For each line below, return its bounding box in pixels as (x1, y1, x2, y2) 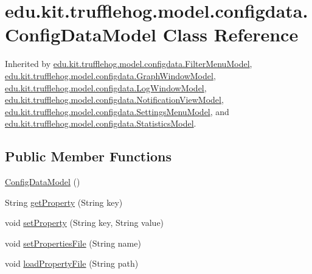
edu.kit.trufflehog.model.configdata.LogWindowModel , (5, 81, 207, 94)
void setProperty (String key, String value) (5, 216, 164, 229)
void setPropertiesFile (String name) (5, 236, 141, 249)
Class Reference (162, 22, 299, 47)
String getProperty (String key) (5, 195, 123, 208)
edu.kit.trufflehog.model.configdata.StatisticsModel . (5, 117, 196, 130)
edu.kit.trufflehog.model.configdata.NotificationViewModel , (5, 93, 224, 106)
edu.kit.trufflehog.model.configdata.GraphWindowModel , (5, 69, 216, 82)
